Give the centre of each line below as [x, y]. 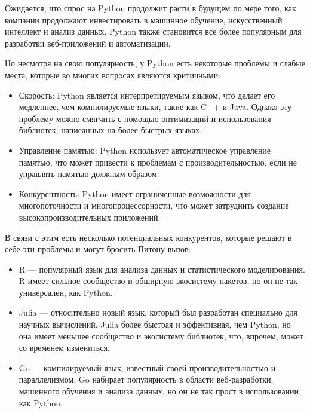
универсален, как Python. [66, 292]
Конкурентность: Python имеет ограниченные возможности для [135, 193]
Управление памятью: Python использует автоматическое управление [145, 150]
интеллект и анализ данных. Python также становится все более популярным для [153, 31]
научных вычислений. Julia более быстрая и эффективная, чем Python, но [155, 324]
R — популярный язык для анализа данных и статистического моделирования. [162, 269]
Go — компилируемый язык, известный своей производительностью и [147, 367]
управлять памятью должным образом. [89, 174]
